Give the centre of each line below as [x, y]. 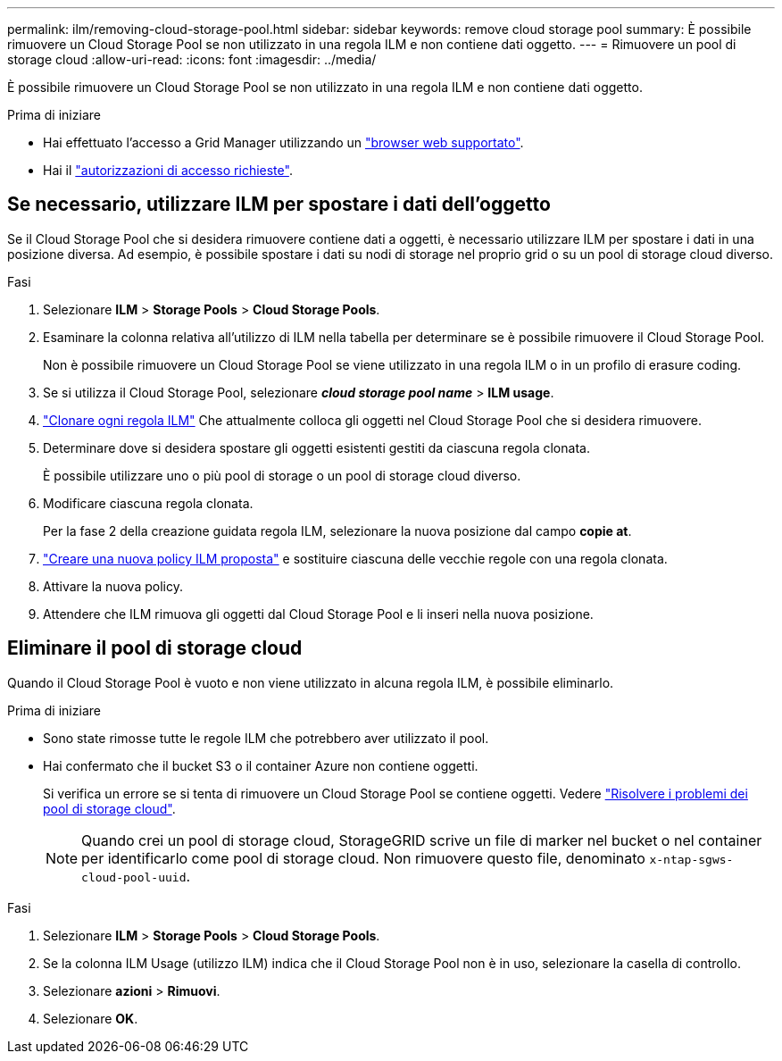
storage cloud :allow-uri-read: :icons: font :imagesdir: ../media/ [192, 59]
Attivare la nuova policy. [113, 586]
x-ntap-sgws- [691, 859]
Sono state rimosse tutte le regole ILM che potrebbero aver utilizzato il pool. [266, 738]
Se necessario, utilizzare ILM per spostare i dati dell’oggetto [279, 205]
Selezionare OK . [91, 1018]
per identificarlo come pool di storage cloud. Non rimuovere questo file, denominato [363, 858]
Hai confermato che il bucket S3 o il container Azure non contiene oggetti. [261, 765]
